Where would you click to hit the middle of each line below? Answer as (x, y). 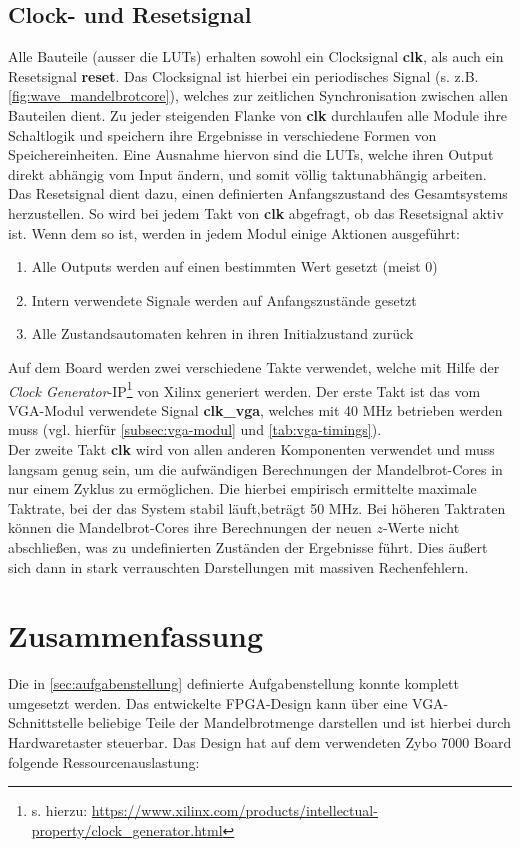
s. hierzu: (59, 810)
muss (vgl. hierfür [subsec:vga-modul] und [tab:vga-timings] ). (195, 429)
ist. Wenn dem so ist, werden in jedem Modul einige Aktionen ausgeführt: (234, 232)
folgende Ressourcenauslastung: (104, 761)
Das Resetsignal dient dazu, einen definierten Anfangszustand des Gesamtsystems (258, 193)
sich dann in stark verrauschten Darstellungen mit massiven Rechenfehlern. (238, 566)
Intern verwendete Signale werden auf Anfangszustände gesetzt (224, 299)
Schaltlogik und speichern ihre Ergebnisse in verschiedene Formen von (222, 134)
